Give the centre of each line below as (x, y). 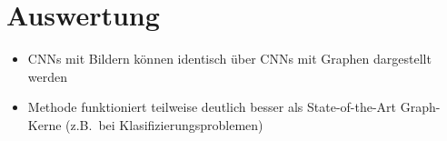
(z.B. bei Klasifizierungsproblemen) (164, 124)
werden (48, 76)
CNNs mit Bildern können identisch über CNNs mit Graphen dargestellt (229, 59)
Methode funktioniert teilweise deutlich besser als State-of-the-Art (212, 107)
